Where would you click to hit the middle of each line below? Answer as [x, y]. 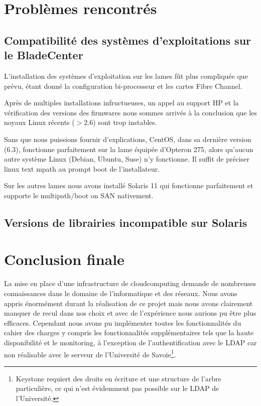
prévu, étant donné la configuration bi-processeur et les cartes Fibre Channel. [123, 86]
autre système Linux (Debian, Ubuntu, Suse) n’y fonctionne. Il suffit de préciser [127, 159]
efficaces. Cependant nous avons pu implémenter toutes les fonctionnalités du [123, 322]
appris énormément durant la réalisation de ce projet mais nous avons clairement [128, 303]
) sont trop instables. [125, 122]
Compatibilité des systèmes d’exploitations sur [128, 40]
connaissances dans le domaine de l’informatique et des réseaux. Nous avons [121, 293]
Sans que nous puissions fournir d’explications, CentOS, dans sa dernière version [128, 139]
